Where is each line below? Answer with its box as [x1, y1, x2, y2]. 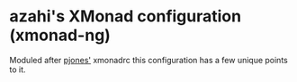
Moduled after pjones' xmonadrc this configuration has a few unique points [9, 54, 288, 65]
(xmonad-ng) [9, 25, 111, 45]
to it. [9, 64, 26, 75]
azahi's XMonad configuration [9, 6, 241, 27]
